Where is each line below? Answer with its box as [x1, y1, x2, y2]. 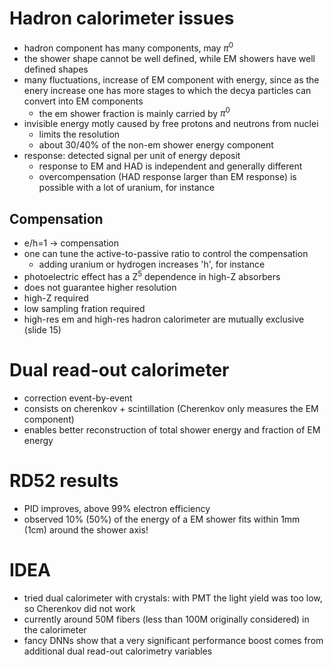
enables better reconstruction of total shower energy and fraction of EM [23, 423, 321, 436]
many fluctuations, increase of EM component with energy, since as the [23, 73, 320, 86]
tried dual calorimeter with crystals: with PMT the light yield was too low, [23, 592, 323, 604]
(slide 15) [23, 323, 62, 336]
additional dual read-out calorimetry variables [23, 645, 213, 657]
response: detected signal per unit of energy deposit [23, 150, 241, 162]
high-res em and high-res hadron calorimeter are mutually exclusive [23, 313, 305, 325]
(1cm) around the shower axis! [23, 523, 149, 536]
